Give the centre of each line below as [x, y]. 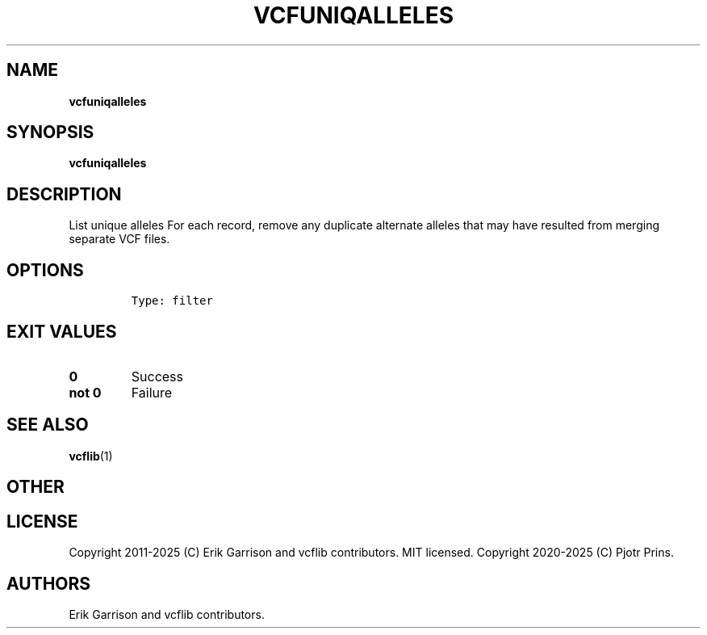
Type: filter [172, 301]
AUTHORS [49, 583]
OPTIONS [45, 270]
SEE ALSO [48, 425]
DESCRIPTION [64, 194]
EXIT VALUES [62, 331]
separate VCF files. [119, 239]
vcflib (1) [91, 456]
